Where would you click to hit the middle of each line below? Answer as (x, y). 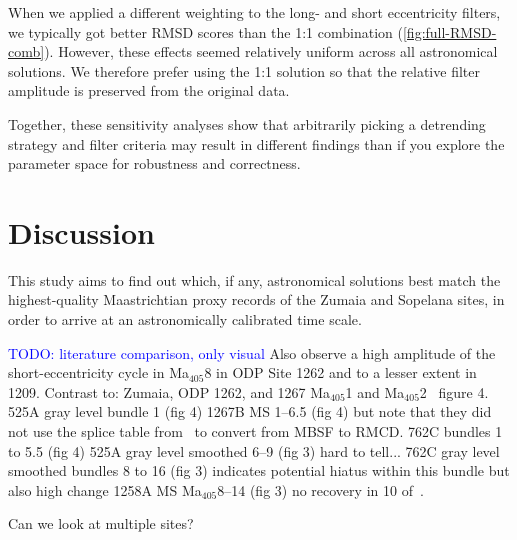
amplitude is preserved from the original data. (149, 90)
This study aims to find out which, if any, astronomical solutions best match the (254, 279)
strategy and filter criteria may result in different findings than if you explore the (256, 143)
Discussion (81, 231)
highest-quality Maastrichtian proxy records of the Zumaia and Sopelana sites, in (256, 299)
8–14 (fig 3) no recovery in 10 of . (320, 489)
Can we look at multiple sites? (101, 523)
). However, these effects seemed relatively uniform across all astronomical (271, 51)
